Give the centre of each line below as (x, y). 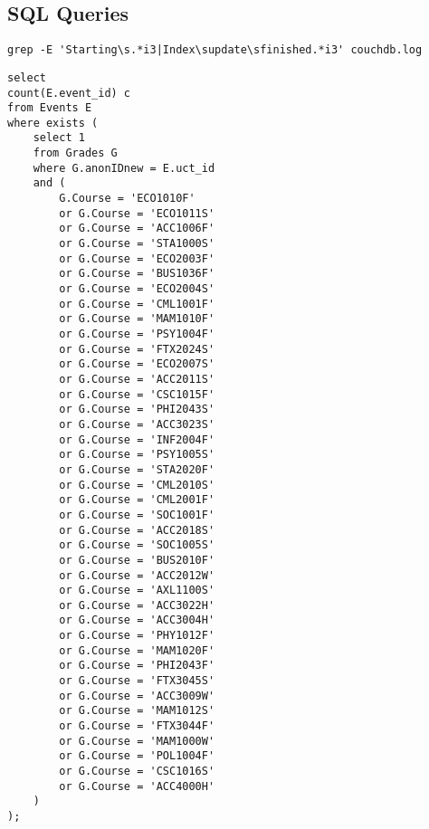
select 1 (59, 138)
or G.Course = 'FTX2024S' (137, 349)
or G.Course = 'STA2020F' (137, 469)
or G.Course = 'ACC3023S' (137, 424)
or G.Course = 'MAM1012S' (137, 711)
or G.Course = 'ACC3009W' (137, 696)
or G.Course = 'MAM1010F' (137, 319)
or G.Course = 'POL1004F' (137, 756)
